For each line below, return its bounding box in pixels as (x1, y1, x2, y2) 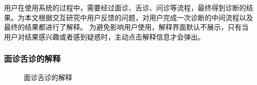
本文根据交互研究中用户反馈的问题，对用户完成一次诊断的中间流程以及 (24, 12, 253, 22)
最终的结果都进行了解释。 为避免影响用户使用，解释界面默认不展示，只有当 (4, 22, 249, 32)
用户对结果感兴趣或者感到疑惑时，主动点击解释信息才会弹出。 (4, 31, 205, 42)
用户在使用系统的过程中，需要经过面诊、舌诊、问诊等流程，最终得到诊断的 (4, 2, 246, 12)
